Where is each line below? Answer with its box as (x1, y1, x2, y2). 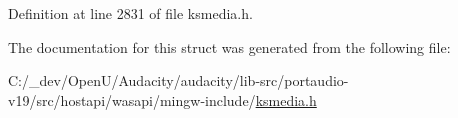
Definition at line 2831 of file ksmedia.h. (8, 3, 253, 23)
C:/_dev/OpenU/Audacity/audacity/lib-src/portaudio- (8, 70, 349, 91)
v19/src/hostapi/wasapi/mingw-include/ (8, 89, 256, 110)
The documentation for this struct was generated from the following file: (8, 36, 451, 57)
